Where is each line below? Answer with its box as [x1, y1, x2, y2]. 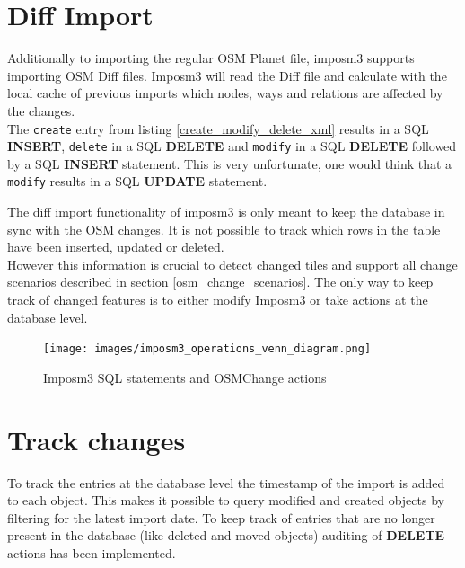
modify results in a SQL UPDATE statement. [7, 172, 268, 191]
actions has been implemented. [7, 543, 176, 562]
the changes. [7, 101, 75, 120]
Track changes [7, 421, 186, 457]
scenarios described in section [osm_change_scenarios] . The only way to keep [7, 272, 434, 291]
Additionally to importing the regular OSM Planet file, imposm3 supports [7, 49, 415, 67]
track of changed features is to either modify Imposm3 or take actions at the [7, 290, 428, 309]
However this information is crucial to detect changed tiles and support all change [7, 254, 458, 273]
